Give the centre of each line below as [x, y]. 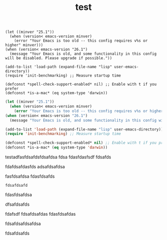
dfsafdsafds [17, 204]
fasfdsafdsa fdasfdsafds [30, 176]
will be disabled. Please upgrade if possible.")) [59, 58]
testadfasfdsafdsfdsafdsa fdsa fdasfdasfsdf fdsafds [58, 157]
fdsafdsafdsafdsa [23, 224]
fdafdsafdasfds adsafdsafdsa [35, 167]
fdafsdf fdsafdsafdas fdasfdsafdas [41, 214]
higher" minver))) [24, 45]
